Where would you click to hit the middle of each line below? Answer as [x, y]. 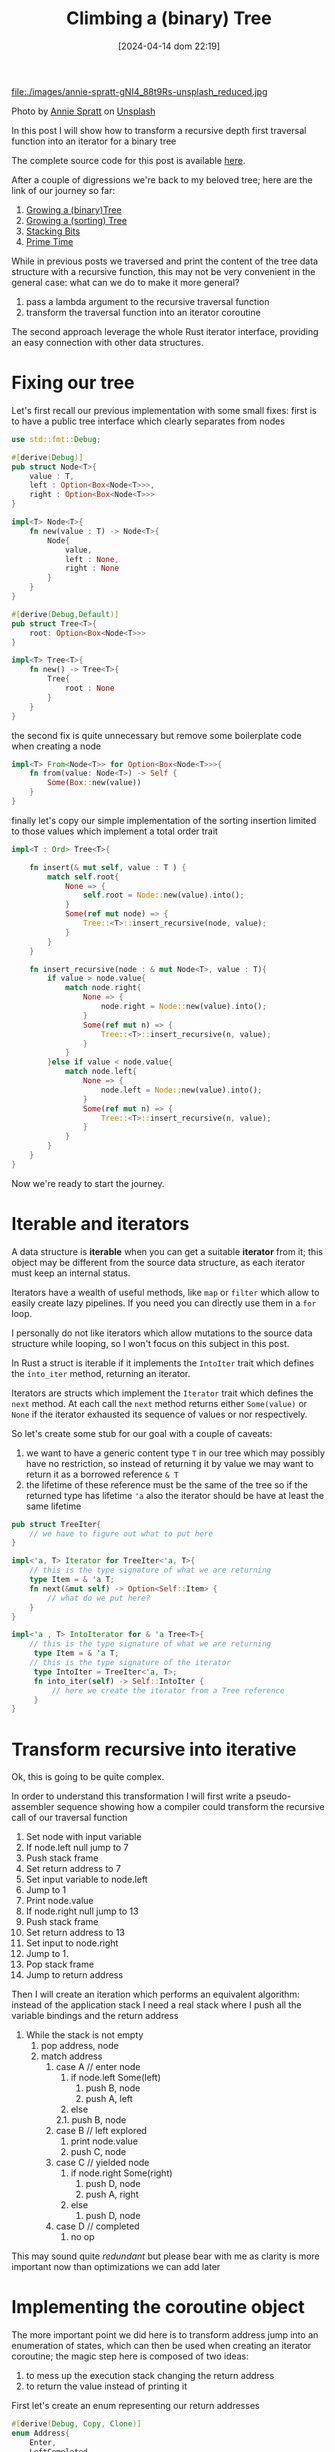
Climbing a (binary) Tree [169, 18]
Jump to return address [74, 1975]
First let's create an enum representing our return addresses [135, 2406]
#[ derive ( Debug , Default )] [65, 614]
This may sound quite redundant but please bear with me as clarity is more [166, 2256]
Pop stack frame [59, 1964]
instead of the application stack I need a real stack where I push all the [156, 2005]
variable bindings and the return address [95, 2016]
